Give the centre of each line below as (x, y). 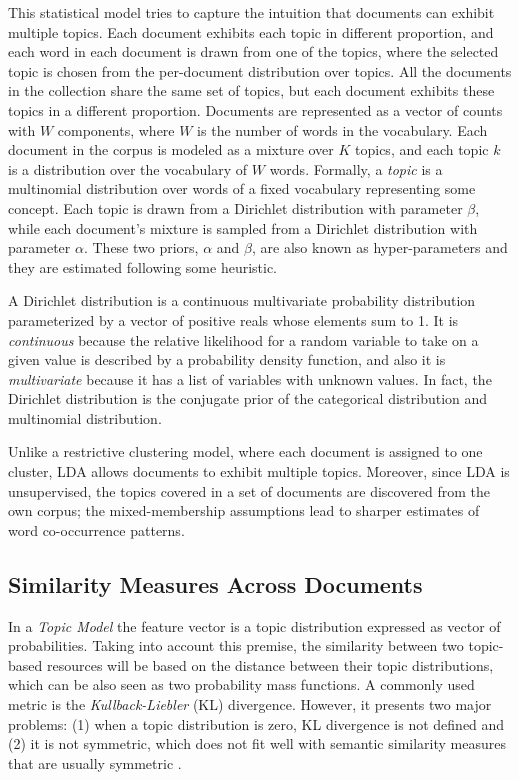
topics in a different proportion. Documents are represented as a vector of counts (255, 109)
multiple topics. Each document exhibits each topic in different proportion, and (251, 31)
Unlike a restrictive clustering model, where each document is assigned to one (245, 451)
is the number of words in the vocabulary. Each (342, 129)
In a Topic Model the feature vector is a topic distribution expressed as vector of (254, 625)
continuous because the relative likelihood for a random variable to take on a (243, 339)
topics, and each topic (422, 149)
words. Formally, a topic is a (356, 168)
